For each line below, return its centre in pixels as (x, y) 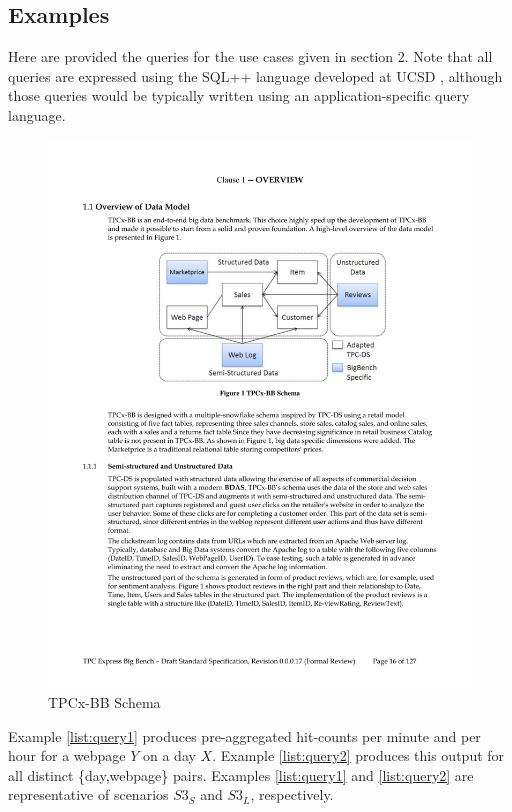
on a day (169, 755)
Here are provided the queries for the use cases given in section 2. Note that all (250, 56)
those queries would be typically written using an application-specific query (239, 95)
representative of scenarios (88, 794)
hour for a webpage (67, 755)
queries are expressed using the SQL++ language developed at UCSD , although (255, 75)
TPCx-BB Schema (104, 702)
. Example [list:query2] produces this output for (358, 755)
